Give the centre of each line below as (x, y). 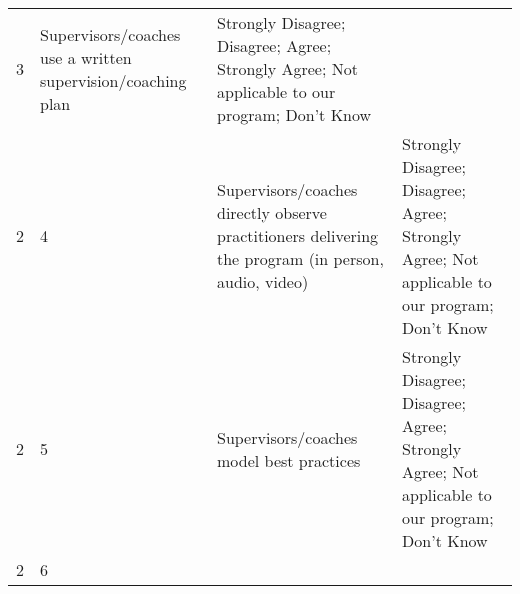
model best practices (288, 460)
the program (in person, (300, 258)
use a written (86, 57)
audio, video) (262, 281)
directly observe (271, 212)
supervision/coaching (113, 80)
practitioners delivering (297, 235)
